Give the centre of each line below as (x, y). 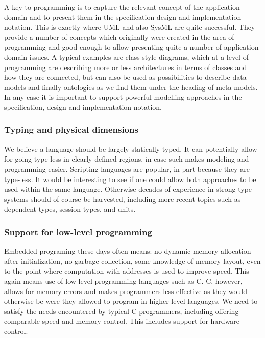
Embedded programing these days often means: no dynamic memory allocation (128, 251)
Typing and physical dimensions (71, 130)
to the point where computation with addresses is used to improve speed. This (127, 271)
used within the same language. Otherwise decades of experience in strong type (128, 189)
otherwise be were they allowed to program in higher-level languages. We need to (131, 301)
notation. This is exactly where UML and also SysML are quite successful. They (130, 27)
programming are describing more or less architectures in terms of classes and (126, 67)
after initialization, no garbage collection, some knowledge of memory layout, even (132, 261)
